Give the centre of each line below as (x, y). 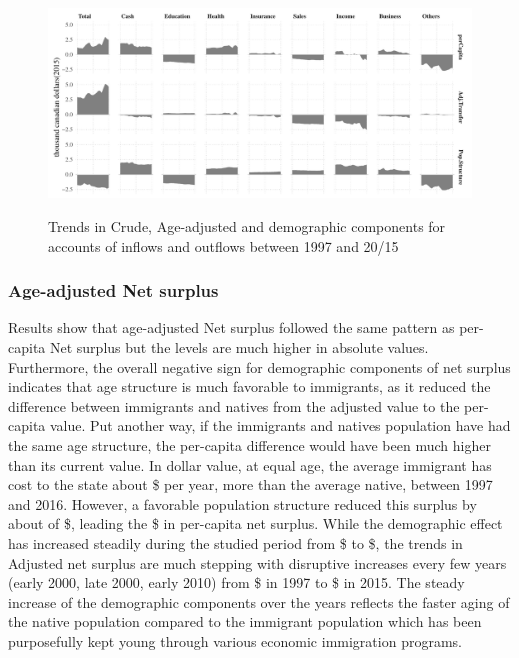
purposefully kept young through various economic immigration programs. (235, 640)
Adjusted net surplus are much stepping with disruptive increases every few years (257, 562)
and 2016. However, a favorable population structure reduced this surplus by (242, 503)
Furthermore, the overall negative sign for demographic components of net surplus (259, 366)
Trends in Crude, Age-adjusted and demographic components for (247, 226)
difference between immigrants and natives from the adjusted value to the (234, 405)
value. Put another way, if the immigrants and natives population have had (280, 425)
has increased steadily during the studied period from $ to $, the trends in (235, 543)
